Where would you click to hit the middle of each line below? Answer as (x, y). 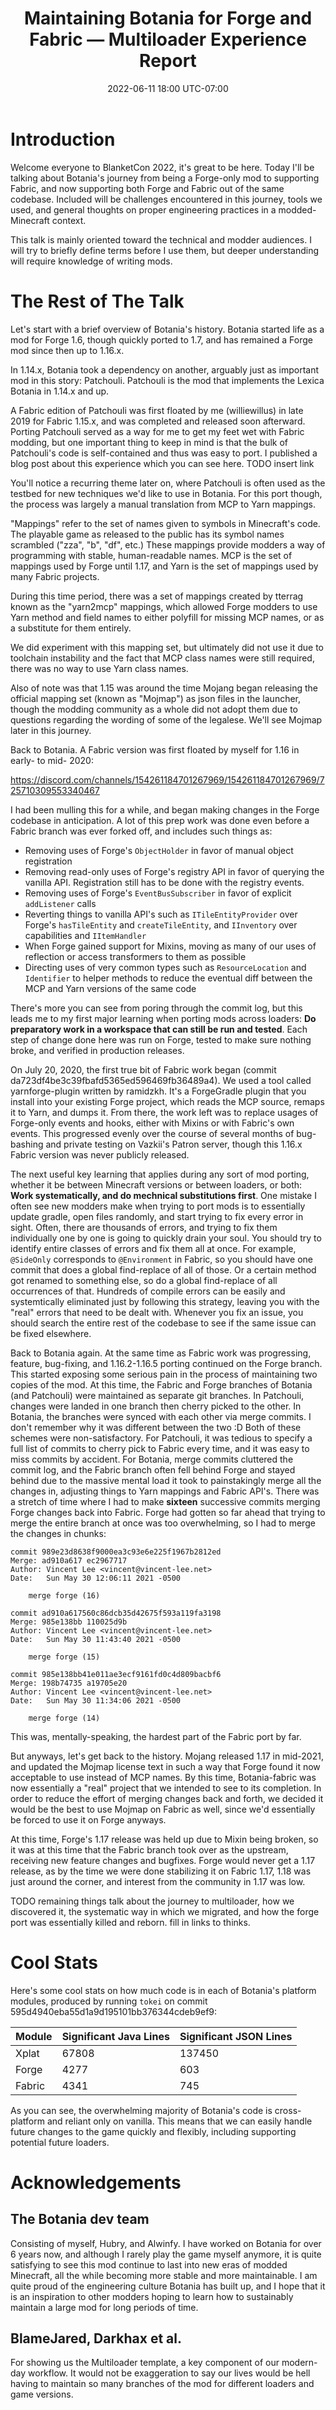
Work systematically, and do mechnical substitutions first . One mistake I (163, 1195)
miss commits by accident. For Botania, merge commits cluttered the (152, 1459)
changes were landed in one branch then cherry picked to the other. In (156, 1406)
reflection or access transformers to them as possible (135, 956)
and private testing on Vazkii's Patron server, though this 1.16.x (174, 1144)
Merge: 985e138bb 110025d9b (69, 1622)
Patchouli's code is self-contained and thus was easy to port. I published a (164, 453)
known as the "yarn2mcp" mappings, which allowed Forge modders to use (164, 606)
